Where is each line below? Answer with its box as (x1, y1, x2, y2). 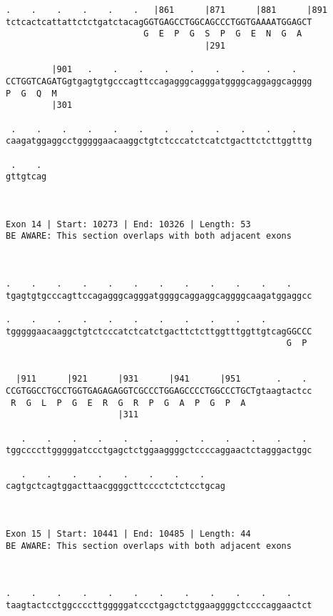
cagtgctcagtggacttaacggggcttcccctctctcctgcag (6, 481, 225, 492)
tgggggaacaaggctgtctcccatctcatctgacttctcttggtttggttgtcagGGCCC (6, 326, 312, 337)
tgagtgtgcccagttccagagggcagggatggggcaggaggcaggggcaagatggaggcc (6, 290, 312, 301)
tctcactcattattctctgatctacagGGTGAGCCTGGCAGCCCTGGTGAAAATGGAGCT (6, 16, 312, 27)
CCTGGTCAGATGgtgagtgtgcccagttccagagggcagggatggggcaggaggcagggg (6, 76, 312, 86)
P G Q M (6, 88, 57, 99)
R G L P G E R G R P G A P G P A (11, 397, 246, 408)
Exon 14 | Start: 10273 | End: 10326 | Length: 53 (6, 219, 251, 229)
